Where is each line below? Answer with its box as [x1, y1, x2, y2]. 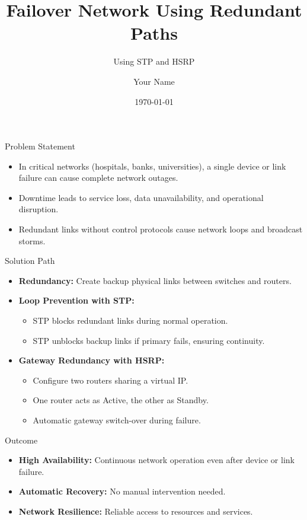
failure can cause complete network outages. [18, 171, 178, 184]
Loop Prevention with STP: [18, 294, 135, 307]
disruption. [18, 203, 59, 215]
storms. [18, 234, 46, 247]
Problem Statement [5, 140, 75, 152]
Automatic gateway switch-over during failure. [33, 414, 201, 426]
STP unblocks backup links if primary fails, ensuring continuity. [33, 334, 265, 346]
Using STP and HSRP [113, 55, 195, 68]
